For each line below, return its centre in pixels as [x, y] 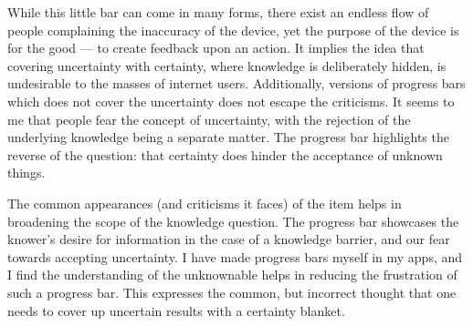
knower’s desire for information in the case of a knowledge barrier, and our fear [229, 239]
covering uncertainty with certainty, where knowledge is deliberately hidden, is [227, 65]
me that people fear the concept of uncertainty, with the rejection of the [209, 119]
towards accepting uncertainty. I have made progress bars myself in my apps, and [235, 256]
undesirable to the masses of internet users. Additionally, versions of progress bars [236, 83]
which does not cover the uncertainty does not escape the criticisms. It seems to [231, 101]
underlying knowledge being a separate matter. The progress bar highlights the [228, 137]
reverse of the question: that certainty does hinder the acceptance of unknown [225, 154]
